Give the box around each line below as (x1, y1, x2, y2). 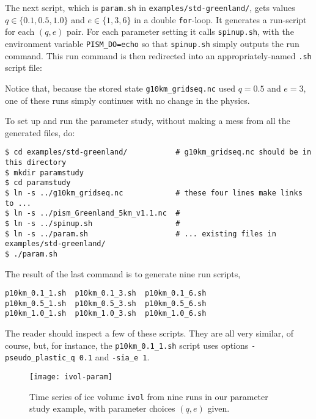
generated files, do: (5, 126, 75, 139)
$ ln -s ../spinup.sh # (5, 219, 180, 228)
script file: (5, 61, 42, 74)
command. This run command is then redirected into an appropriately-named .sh (5, 49, 312, 62)
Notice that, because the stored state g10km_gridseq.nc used (5, 81, 235, 94)
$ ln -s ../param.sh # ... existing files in (5, 229, 276, 238)
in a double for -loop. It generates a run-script (134, 13, 307, 26)
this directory (5, 158, 67, 167)
